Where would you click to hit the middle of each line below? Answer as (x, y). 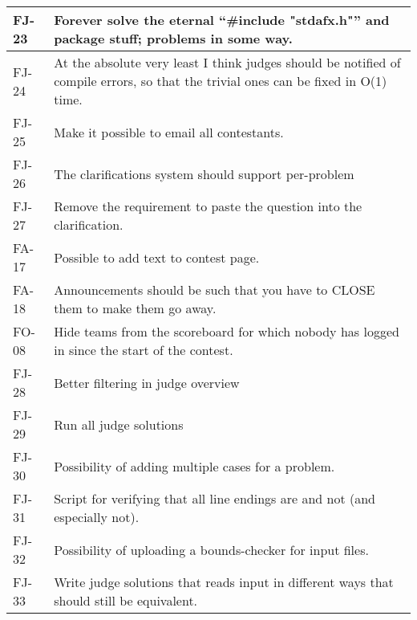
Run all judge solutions (119, 424)
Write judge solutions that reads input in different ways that (224, 582)
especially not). (97, 517)
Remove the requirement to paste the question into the (208, 206)
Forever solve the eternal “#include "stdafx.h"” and (222, 20)
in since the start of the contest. (144, 350)
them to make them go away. (135, 308)
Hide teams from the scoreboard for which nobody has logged (227, 331)
